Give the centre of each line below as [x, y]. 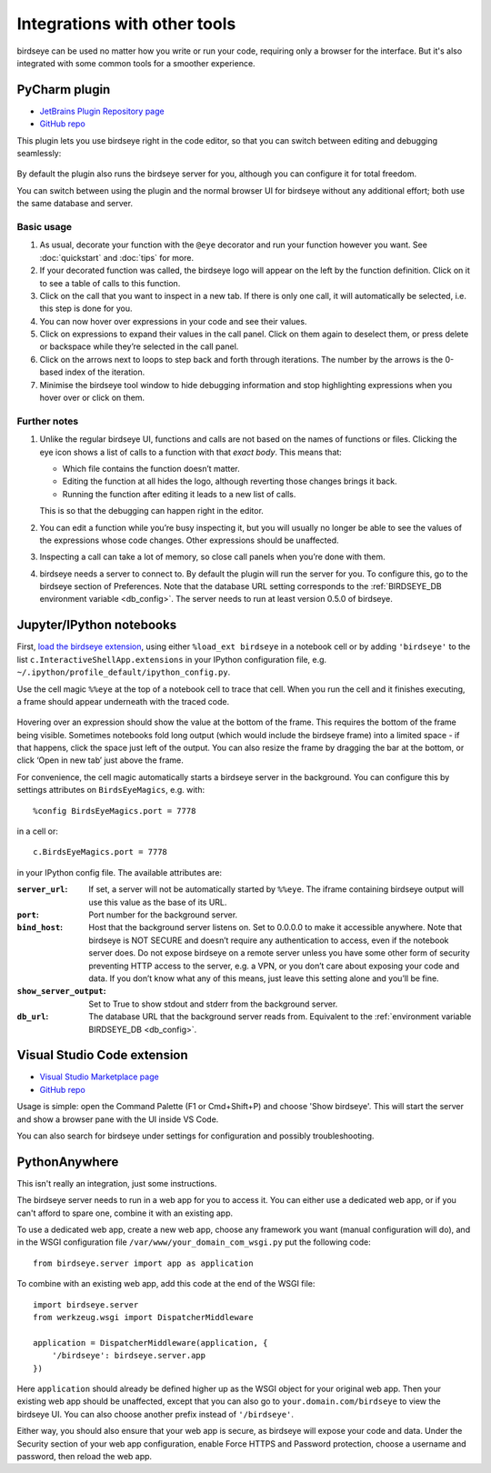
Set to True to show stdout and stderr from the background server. [213, 1004]
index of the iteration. [105, 372]
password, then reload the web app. [85, 1456]
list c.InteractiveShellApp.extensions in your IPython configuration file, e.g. [172, 659]
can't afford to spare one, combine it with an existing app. [125, 1213]
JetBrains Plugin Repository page [102, 111]
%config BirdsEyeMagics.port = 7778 [115, 811]
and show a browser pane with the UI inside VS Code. [118, 1119]
